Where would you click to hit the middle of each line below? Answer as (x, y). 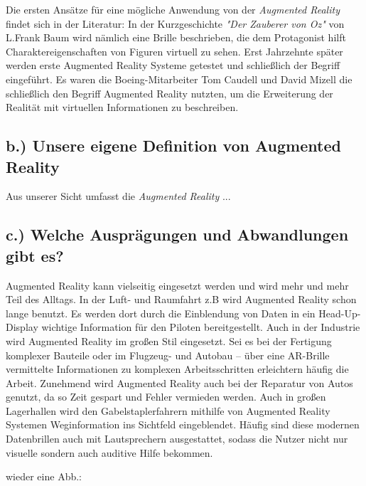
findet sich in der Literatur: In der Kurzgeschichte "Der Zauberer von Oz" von (175, 23)
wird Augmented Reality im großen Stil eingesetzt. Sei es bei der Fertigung (169, 340)
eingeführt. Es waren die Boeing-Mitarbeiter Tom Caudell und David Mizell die (179, 79)
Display (22, 327)
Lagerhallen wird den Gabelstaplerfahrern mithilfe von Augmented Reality (168, 410)
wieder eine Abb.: (44, 476)
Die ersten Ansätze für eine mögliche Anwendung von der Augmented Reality (173, 9)
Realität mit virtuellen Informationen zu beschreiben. (122, 107)
